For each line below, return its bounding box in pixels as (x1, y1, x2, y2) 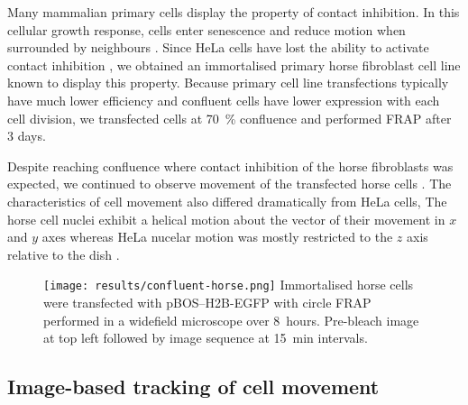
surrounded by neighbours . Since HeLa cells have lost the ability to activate (7, 38, 429, 57)
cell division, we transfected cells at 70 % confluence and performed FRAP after (7, 108, 452, 127)
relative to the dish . (7, 244, 120, 263)
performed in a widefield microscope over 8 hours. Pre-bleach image (43, 310, 419, 329)
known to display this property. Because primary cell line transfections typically (7, 73, 449, 92)
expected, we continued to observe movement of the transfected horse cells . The (7, 174, 452, 193)
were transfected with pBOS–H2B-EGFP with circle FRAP (43, 292, 372, 311)
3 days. (7, 126, 46, 145)
